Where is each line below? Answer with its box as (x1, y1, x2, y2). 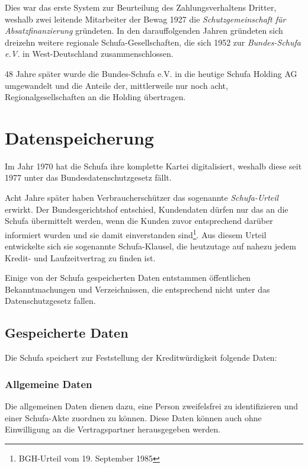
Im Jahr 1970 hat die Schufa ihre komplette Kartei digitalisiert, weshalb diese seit (5, 159, 302, 172)
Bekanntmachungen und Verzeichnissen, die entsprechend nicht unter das (5, 283, 270, 295)
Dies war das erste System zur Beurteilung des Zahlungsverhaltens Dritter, (5, 1, 277, 13)
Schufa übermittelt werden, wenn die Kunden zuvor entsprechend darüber (5, 214, 273, 227)
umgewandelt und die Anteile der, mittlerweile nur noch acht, (5, 79, 228, 91)
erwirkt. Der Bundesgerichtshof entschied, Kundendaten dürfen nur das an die (5, 203, 288, 215)
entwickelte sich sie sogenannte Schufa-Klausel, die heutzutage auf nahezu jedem (5, 240, 296, 252)
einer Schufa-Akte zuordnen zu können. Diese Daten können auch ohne (5, 411, 262, 424)
